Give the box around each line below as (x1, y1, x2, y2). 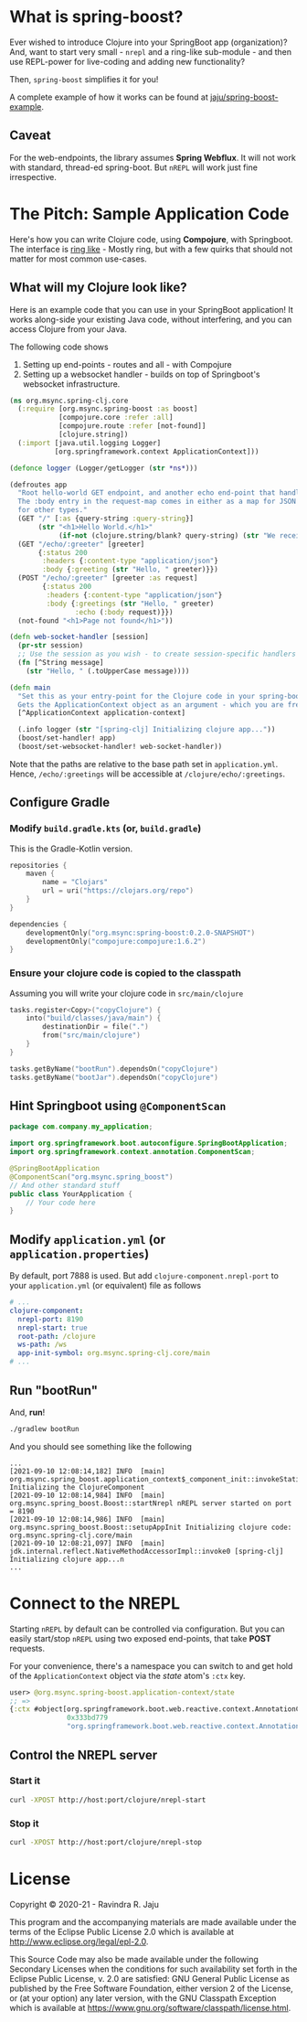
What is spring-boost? (9, 6, 184, 27)
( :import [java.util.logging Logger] (17, 438, 162, 447)
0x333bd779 (67, 1713, 108, 1723)
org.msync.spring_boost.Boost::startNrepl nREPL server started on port (9, 1498, 292, 1508)
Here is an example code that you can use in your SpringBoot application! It (9, 304, 294, 315)
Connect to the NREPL (9, 1593, 181, 1613)
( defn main (9, 683, 51, 692)
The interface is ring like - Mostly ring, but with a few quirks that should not (9, 243, 293, 254)
